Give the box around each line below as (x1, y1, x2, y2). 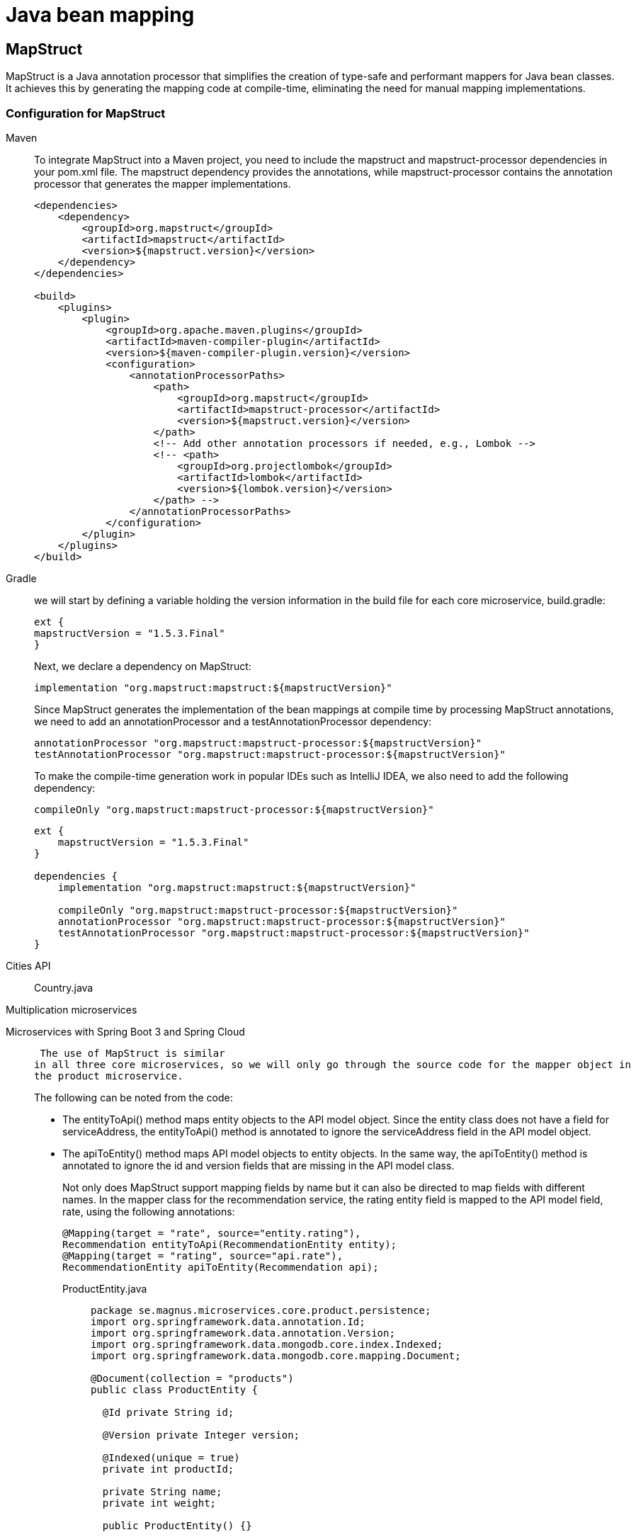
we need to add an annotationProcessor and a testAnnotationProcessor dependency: (34, 715, 432, 727)
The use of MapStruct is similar (40, 1047, 225, 1059)
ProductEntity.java (62, 1282, 147, 1295)
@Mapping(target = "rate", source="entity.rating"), (62, 1227, 361, 1239)
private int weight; (102, 1497, 217, 1509)
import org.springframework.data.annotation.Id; (91, 1315, 365, 1327)
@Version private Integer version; (102, 1429, 300, 1441)
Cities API (6, 959, 51, 972)
